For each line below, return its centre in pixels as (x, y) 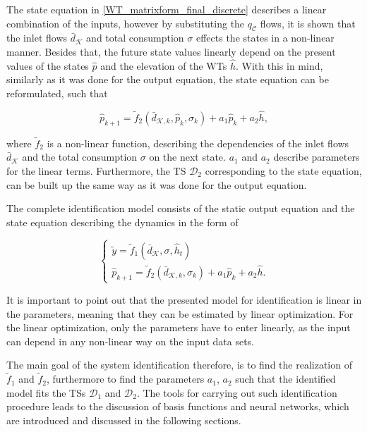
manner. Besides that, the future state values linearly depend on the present (171, 51)
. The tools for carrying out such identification (237, 392)
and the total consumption (80, 157)
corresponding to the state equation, (283, 171)
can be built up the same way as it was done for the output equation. (157, 184)
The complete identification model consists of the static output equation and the (181, 208)
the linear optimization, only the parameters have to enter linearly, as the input (179, 327)
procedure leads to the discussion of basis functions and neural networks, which (178, 406)
